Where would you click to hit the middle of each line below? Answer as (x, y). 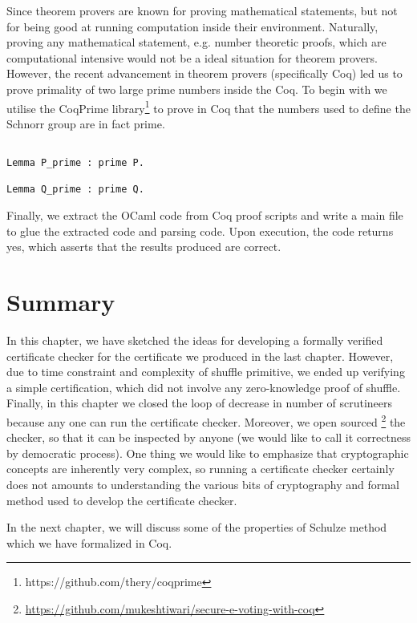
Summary (61, 301)
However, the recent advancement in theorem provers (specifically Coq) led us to (204, 73)
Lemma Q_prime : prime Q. (75, 190)
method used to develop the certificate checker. (122, 500)
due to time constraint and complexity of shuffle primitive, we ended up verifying (206, 372)
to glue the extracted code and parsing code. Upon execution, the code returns (200, 231)
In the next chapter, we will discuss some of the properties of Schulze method (197, 527)
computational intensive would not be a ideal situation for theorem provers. (192, 57)
